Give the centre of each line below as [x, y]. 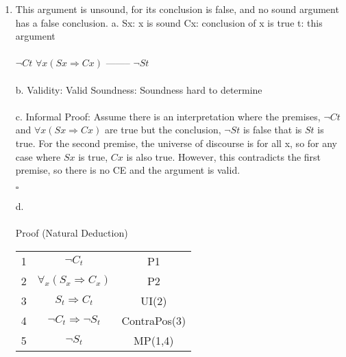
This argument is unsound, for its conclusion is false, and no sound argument [177, 9]
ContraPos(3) [154, 320]
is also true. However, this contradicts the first [224, 156]
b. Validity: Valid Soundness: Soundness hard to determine [139, 89]
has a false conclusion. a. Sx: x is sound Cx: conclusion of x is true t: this [169, 22]
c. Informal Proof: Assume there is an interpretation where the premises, [168, 116]
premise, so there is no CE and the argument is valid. [128, 170]
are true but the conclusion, [163, 130]
